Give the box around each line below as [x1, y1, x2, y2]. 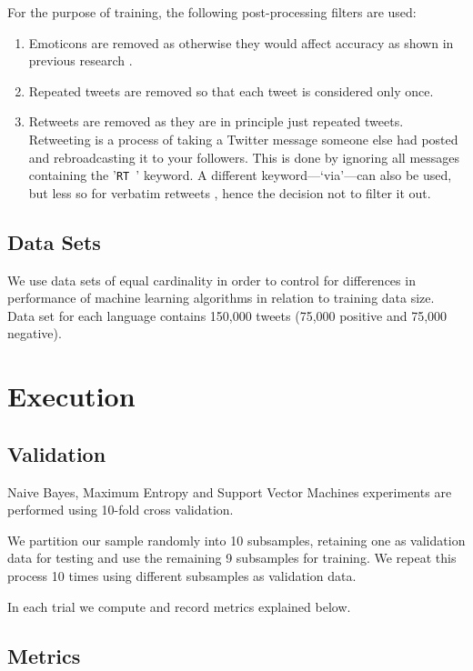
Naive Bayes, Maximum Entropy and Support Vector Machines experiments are [7, 482, 452, 501]
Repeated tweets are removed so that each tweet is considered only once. [28, 81, 434, 100]
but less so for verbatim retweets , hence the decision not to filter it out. [28, 183, 431, 202]
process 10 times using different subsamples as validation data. [7, 566, 357, 585]
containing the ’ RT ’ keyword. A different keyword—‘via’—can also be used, [28, 165, 452, 185]
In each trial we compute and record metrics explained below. [7, 596, 351, 616]
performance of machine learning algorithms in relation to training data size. [7, 288, 435, 307]
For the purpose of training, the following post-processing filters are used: [7, 3, 417, 21]
